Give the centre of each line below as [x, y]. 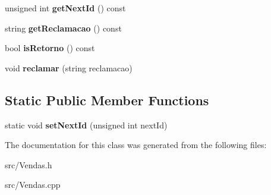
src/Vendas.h [29, 164]
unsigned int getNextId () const [65, 8]
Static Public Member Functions [107, 100]
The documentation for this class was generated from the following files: [136, 145]
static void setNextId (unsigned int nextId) [86, 125]
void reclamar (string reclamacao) [69, 67]
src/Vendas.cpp [33, 185]
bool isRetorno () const [50, 48]
